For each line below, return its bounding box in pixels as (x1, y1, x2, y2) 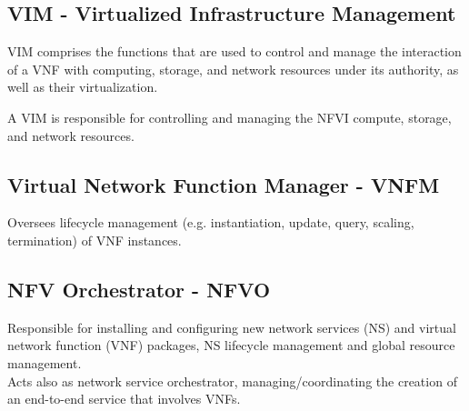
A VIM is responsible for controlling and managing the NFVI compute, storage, (7, 107, 452, 126)
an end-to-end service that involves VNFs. (7, 389, 241, 408)
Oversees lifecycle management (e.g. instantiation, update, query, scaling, (7, 213, 414, 232)
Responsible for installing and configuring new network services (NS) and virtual (7, 317, 456, 336)
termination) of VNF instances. (7, 230, 182, 249)
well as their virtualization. (7, 77, 158, 96)
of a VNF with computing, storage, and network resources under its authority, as (7, 59, 459, 78)
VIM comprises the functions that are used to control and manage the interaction (7, 42, 462, 61)
